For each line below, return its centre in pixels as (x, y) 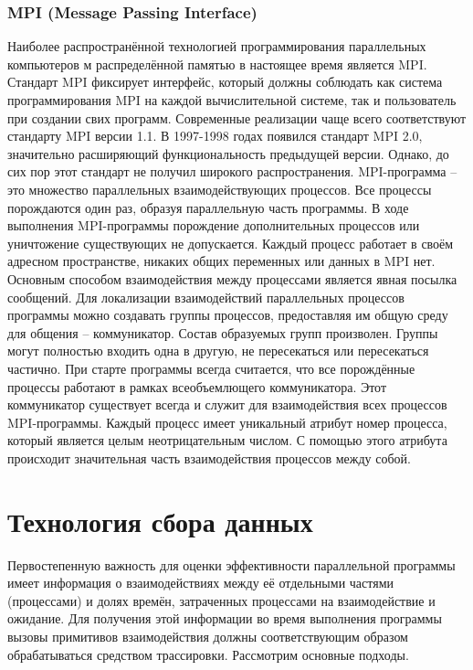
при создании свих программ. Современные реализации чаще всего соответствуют (237, 117)
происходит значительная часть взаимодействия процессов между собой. (209, 457)
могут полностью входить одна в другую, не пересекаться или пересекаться (218, 351)
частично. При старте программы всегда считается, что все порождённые (211, 368)
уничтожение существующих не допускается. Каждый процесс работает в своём (231, 243)
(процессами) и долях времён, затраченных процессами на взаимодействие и (221, 600)
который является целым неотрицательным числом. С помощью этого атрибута (227, 440)
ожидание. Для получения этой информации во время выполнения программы (225, 618)
